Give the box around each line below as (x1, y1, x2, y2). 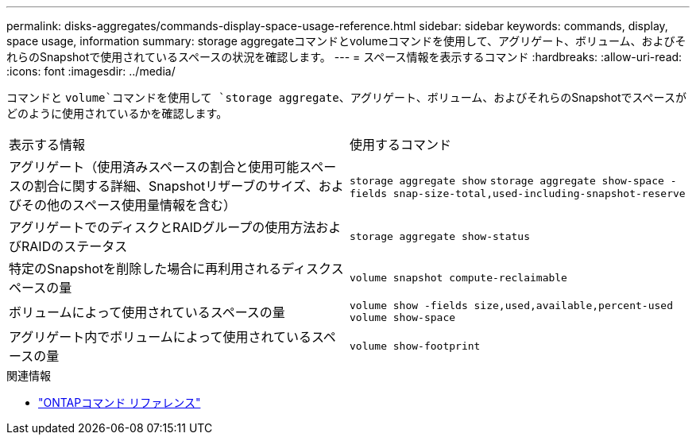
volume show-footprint (350, 339, 481, 352)
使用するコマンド (350, 137, 452, 153)
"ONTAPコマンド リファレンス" (38, 396, 201, 409)
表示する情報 (9, 137, 86, 153)
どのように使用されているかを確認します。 (6, 106, 228, 120)
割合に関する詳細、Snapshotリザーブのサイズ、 (34, 178, 319, 194)
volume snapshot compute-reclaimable (350, 271, 567, 284)
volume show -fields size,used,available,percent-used (350, 300, 673, 311)
